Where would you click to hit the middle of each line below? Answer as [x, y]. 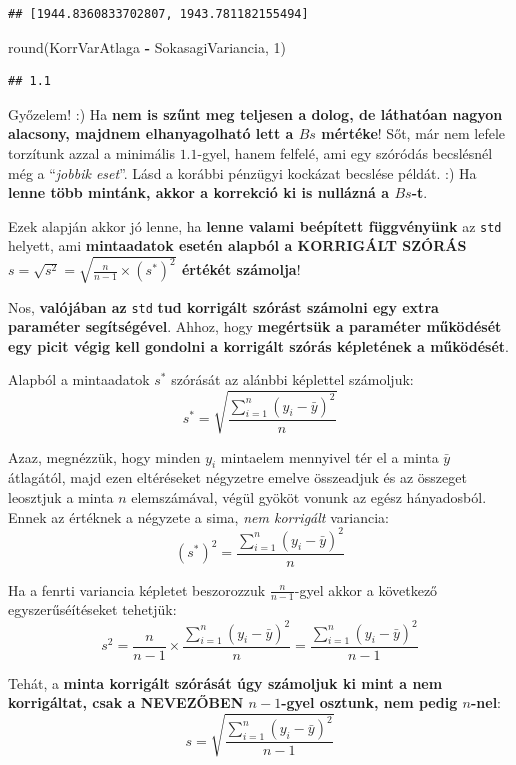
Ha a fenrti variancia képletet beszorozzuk [137, 589]
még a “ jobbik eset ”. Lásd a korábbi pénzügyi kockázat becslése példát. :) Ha [242, 172]
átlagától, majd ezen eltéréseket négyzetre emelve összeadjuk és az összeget [237, 477]
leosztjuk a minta [61, 496]
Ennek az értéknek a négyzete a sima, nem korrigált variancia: [198, 516]
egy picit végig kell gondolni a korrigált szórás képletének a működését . [258, 345]
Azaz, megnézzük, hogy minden [104, 456]
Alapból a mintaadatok [79, 379]
